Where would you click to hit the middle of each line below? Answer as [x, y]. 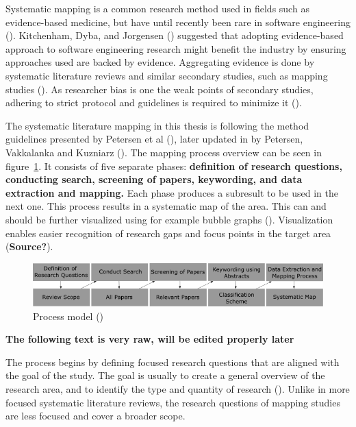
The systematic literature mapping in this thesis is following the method [157, 125]
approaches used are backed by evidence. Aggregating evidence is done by [160, 62]
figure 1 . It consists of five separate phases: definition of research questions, [174, 166]
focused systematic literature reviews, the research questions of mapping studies [173, 402]
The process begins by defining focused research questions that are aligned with [173, 362]
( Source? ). [29, 246]
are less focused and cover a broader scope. [96, 416]
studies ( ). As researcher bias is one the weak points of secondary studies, [160, 89]
